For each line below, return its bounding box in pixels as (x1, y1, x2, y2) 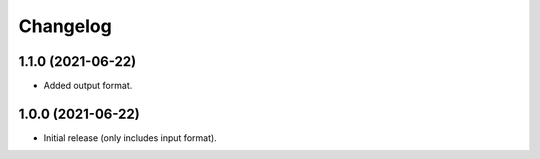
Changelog (18, 15, 112, 37)
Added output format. (43, 80, 133, 92)
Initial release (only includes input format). (43, 131, 217, 144)
